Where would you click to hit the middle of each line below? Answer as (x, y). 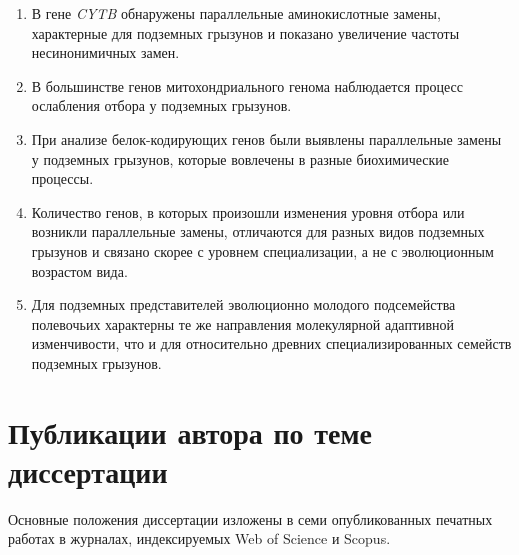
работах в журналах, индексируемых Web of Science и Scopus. (199, 538)
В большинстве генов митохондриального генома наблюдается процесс (247, 85)
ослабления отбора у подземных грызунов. (161, 105)
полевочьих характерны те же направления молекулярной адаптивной (243, 323)
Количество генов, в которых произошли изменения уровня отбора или (248, 211)
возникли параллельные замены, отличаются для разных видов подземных (258, 231)
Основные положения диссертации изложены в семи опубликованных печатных (250, 518)
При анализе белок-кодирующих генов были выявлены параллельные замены (266, 138)
